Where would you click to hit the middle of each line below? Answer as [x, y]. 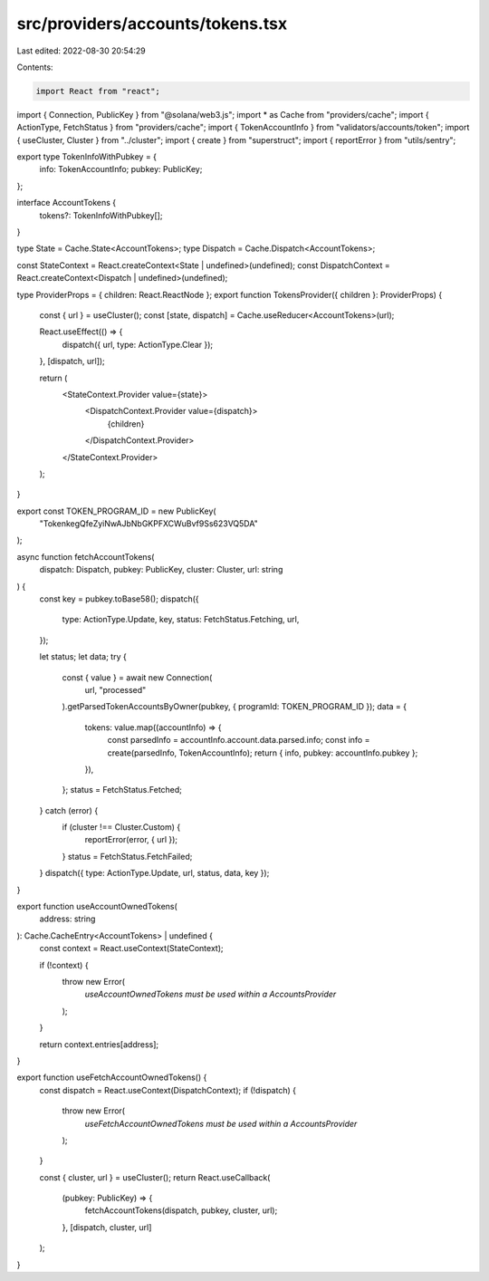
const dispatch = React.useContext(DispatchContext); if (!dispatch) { [168, 1090]
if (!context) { [64, 965]
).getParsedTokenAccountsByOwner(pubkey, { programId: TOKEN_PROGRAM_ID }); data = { [235, 707]
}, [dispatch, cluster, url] [107, 1227]
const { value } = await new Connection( [137, 677]
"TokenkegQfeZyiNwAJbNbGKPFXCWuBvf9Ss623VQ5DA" [149, 524]
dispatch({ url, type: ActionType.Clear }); [138, 344]
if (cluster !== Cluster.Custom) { [121, 827]
